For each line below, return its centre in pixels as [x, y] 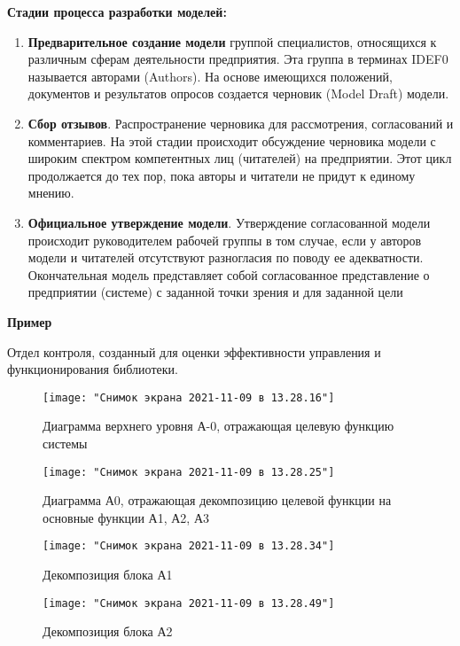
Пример [30, 321]
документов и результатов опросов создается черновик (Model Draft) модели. [238, 93]
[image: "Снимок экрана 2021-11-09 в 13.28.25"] [189, 472]
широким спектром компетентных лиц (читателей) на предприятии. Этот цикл [240, 158]
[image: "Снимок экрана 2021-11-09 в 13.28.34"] [189, 546]
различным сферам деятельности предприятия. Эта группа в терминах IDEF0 [238, 59]
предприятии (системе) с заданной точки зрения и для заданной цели [215, 292]
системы [65, 443]
